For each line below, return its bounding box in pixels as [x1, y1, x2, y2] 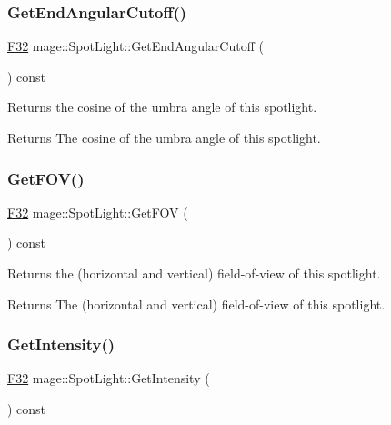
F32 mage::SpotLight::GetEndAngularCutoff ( [7, 36, 264, 56]
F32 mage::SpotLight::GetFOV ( [7, 202, 188, 221]
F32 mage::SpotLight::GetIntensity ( [7, 369, 210, 388]
